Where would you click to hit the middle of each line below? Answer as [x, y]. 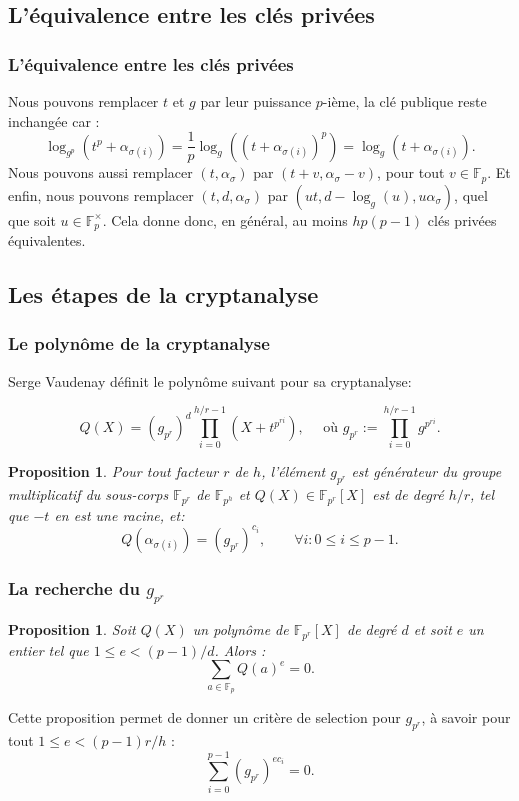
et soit [432, 629]
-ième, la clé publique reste [404, 101]
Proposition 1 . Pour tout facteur [113, 471]
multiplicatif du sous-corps [88, 494]
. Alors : [240, 649]
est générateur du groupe [426, 471]
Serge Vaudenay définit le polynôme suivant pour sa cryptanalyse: [210, 380]
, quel [471, 194]
